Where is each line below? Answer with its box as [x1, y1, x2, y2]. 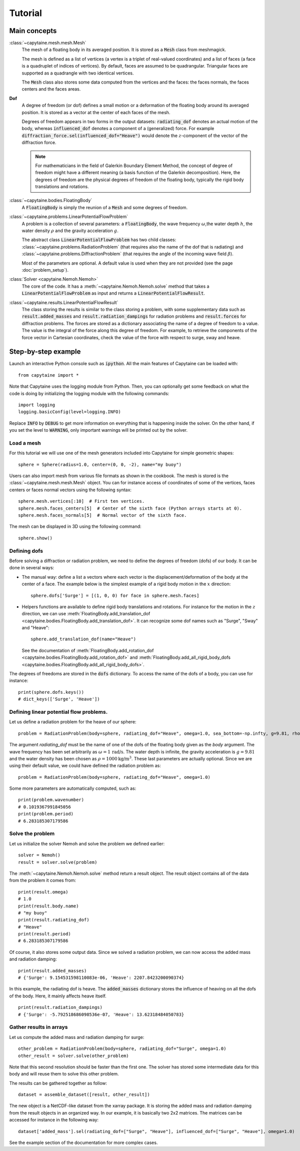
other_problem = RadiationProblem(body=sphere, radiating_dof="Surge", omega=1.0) [18, 1046, 226, 1051]
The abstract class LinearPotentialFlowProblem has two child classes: [21, 237, 176, 243]
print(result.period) [18, 931, 71, 937]
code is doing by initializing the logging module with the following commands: [9, 390, 169, 396]
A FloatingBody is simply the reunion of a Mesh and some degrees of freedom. [21, 204, 188, 210]
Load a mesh [9, 439, 41, 446]
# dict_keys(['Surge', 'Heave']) [18, 696, 100, 702]
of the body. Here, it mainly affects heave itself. [9, 993, 107, 999]
